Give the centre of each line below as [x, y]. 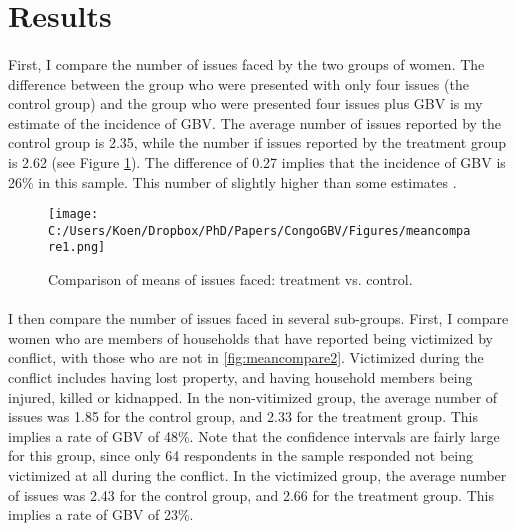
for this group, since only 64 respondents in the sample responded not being [240, 455]
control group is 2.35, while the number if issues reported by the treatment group [257, 142]
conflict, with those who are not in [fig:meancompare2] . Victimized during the [246, 357]
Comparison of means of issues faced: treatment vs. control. [230, 279]
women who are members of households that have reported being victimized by [250, 337]
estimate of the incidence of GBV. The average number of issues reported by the [255, 122]
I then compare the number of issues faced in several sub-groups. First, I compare [258, 318]
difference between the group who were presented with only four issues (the [238, 83]
